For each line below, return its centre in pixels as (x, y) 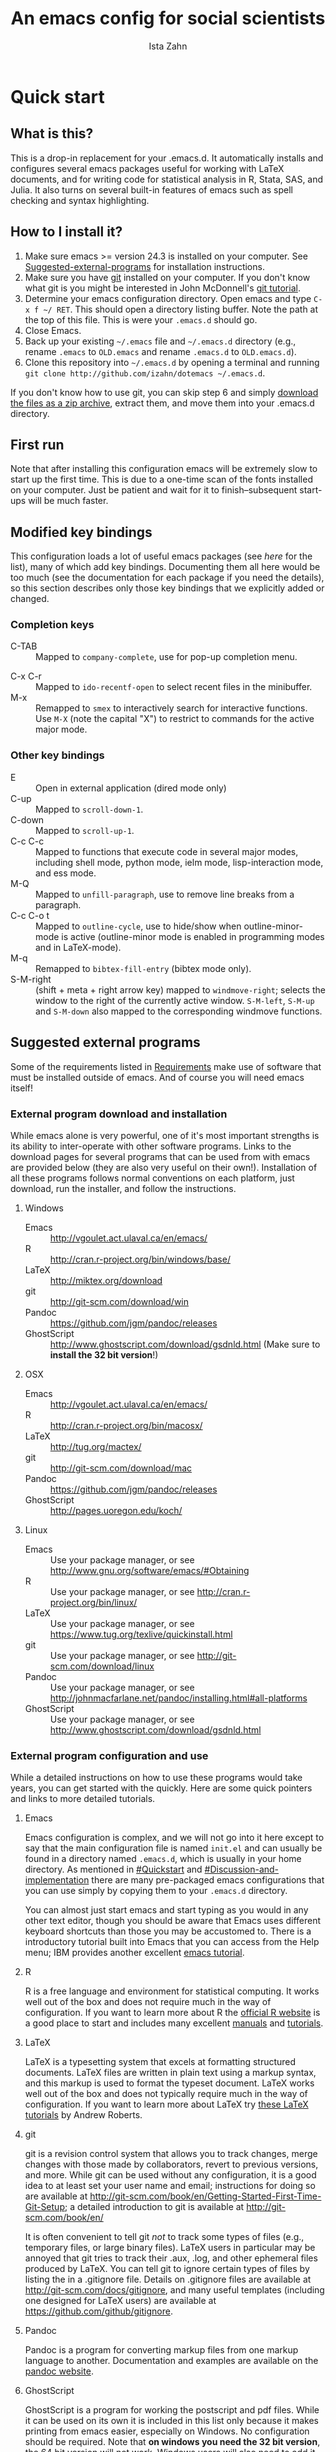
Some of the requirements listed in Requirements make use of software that (166, 1066)
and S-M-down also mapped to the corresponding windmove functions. (179, 1011)
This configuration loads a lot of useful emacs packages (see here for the (161, 556)
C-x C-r (26, 676)
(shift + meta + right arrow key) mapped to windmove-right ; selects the (180, 989)
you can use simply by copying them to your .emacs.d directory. (156, 1891)
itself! (21, 1088)
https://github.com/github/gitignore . (98, 2311)
